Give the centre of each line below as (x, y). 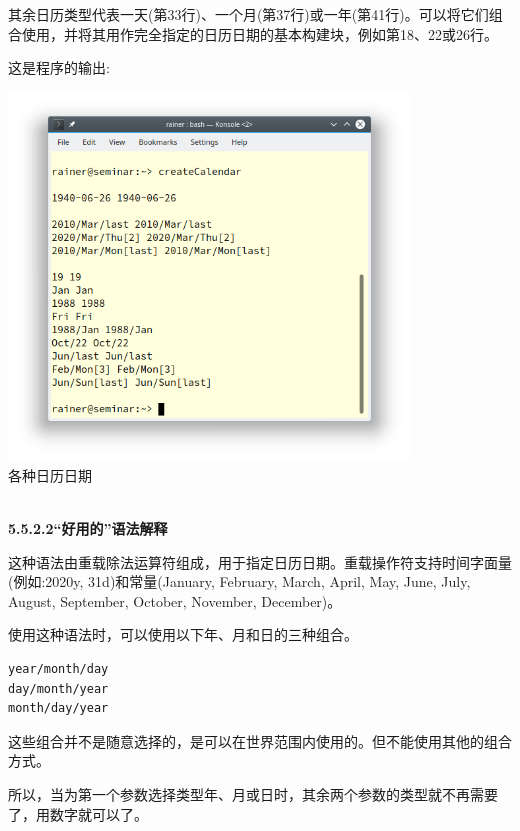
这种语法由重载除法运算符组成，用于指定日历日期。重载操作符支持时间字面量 (260, 561)
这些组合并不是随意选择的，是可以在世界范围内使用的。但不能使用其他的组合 (260, 740)
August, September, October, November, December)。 (175, 600)
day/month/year (58, 688)
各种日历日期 (50, 474)
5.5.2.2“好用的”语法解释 (88, 528)
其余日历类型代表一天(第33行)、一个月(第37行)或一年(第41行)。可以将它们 (248, 14)
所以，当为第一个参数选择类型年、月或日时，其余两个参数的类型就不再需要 (253, 794)
